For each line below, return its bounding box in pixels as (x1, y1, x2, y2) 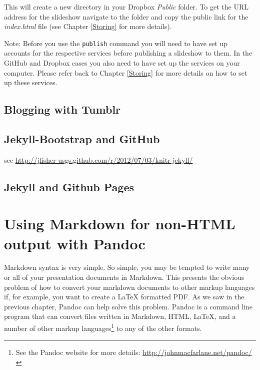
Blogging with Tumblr (4, 102, 121, 117)
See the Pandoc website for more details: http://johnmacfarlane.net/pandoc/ (15, 347, 252, 357)
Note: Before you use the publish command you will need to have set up (4, 38, 228, 48)
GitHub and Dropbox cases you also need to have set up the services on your (4, 58, 240, 68)
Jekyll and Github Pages (4, 179, 134, 194)
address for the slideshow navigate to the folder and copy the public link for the (4, 11, 248, 22)
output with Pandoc (4, 233, 145, 253)
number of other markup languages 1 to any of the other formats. (4, 321, 202, 333)
